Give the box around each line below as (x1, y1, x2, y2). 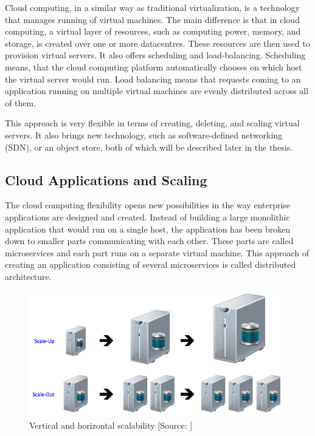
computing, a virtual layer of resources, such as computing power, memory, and (5, 25, 301, 38)
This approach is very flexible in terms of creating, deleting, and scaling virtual (5, 117, 300, 129)
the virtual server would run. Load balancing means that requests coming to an (5, 72, 301, 85)
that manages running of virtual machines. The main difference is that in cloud (5, 13, 300, 26)
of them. (5, 96, 36, 109)
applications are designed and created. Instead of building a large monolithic (5, 210, 290, 223)
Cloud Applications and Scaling (5, 170, 207, 189)
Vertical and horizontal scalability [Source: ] (29, 418, 193, 431)
